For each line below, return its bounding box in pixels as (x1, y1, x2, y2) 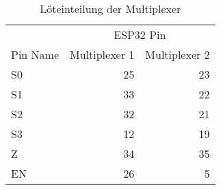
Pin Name (11, 46, 60, 62)
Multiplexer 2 (145, 46, 210, 62)
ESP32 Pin (114, 27, 166, 42)
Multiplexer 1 (70, 46, 135, 62)
